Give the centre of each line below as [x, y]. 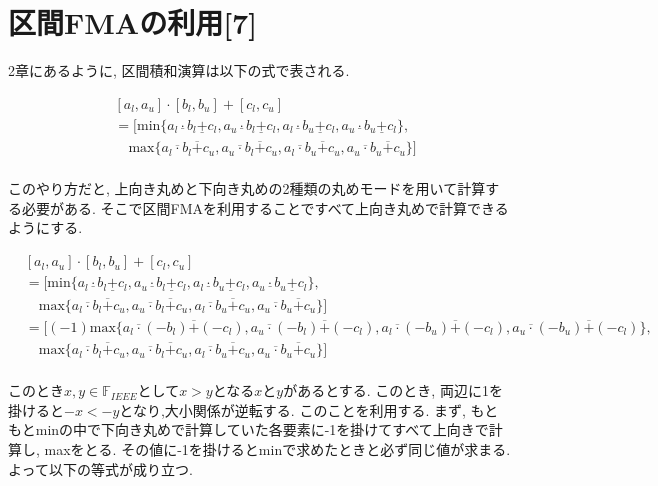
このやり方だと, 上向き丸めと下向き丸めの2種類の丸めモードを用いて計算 [247, 188]
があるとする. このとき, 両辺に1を [393, 390]
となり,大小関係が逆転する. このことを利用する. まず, [292, 409]
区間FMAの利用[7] [133, 22]
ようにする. [45, 227]
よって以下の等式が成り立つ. [100, 468]
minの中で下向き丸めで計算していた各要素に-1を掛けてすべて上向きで [262, 429]
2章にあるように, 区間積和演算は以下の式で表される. [179, 70]
